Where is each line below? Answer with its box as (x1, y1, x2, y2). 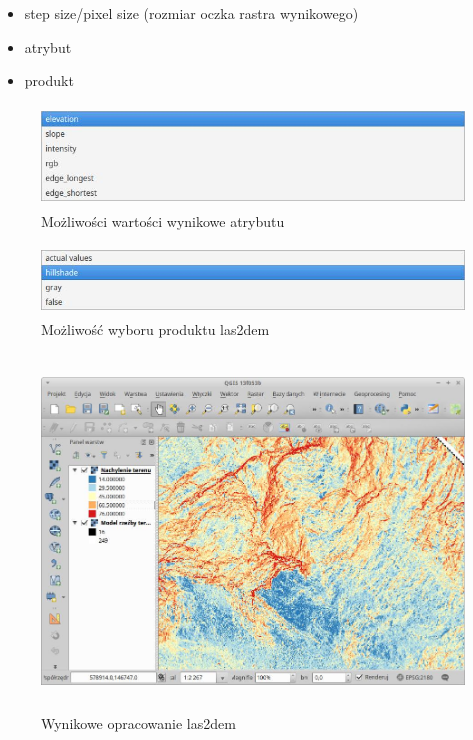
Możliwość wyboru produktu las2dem (41, 318, 270, 339)
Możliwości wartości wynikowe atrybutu (41, 211, 285, 232)
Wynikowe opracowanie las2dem (41, 712, 236, 733)
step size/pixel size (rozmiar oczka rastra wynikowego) (24, 3, 359, 23)
